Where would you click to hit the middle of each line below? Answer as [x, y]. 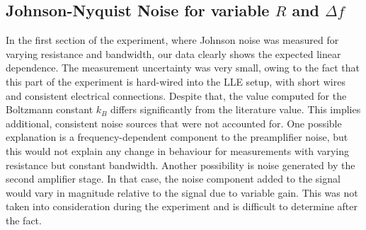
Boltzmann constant [50, 109]
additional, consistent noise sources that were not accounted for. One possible [174, 123]
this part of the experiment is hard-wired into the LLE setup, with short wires [176, 81]
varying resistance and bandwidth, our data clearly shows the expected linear [173, 53]
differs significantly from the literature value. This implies [236, 109]
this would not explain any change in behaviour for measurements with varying [177, 150]
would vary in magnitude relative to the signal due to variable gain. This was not [182, 192]
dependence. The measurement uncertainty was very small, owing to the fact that [183, 68]
